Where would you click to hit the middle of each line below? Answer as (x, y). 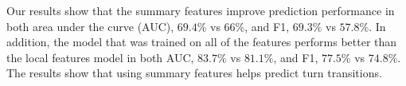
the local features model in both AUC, (100, 57)
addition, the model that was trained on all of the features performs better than (202, 42)
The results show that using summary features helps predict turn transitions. (194, 73)
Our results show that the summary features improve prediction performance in (201, 10)
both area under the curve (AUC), (90, 26)
